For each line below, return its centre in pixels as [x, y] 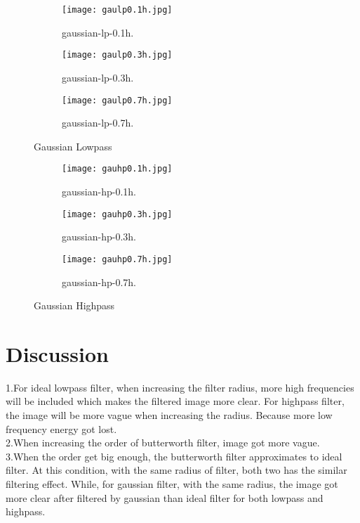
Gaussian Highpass [74, 305]
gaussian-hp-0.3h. [99, 237]
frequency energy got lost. [61, 428]
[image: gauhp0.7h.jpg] [117, 259]
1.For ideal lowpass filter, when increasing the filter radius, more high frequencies [180, 387]
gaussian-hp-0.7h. [99, 282]
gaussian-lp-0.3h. [98, 77]
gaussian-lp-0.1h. [98, 32]
